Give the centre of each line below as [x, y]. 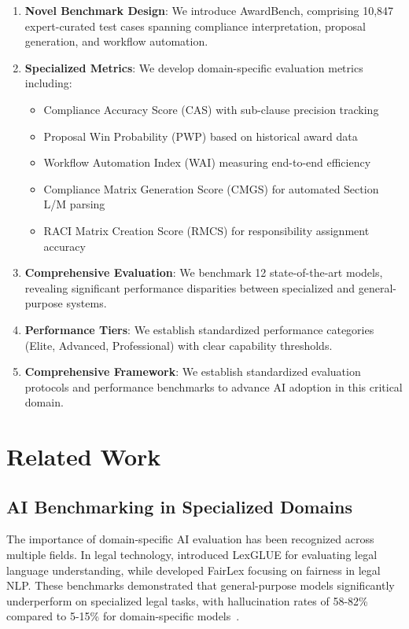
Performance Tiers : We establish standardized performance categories [199, 329]
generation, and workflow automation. [116, 41]
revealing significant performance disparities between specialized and [190, 287]
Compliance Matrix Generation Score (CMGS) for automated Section [211, 188]
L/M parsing [74, 204]
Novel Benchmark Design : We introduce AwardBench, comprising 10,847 [209, 10]
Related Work [84, 456]
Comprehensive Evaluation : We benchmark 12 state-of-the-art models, [204, 272]
